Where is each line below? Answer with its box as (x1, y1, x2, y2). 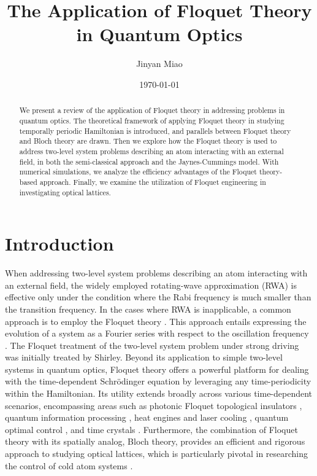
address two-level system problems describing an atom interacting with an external (19, 146, 284, 156)
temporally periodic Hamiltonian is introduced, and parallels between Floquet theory (19, 125, 291, 136)
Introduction (5, 231, 114, 256)
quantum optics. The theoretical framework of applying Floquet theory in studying (19, 115, 285, 125)
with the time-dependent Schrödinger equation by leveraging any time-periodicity (5, 375, 311, 388)
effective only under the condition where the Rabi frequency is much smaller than (5, 291, 311, 303)
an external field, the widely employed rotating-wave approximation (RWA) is (5, 278, 297, 291)
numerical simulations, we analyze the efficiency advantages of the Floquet (19, 166, 257, 177)
